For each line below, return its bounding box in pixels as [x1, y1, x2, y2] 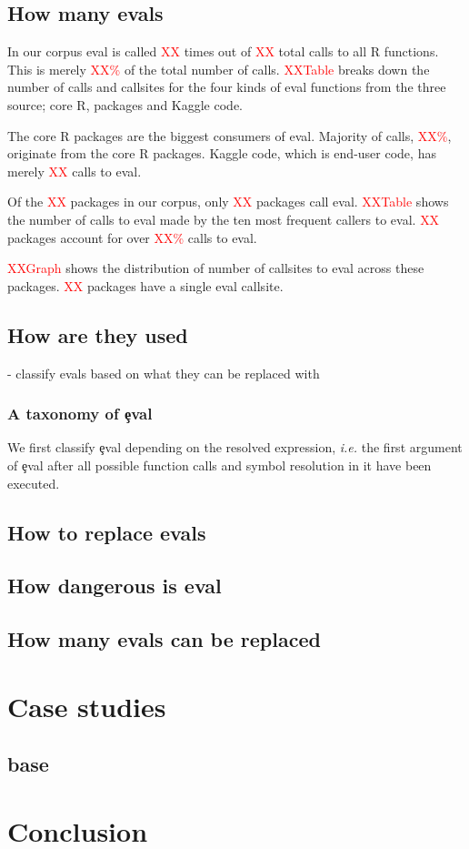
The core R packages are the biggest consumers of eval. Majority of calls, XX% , [7, 126, 452, 145]
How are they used [7, 320, 188, 349]
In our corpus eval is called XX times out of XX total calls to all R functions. [7, 42, 439, 61]
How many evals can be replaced [7, 625, 321, 653]
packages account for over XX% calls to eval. [7, 227, 257, 247]
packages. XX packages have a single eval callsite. [7, 276, 284, 295]
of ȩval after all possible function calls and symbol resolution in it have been [7, 455, 432, 474]
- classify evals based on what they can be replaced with [7, 363, 320, 382]
